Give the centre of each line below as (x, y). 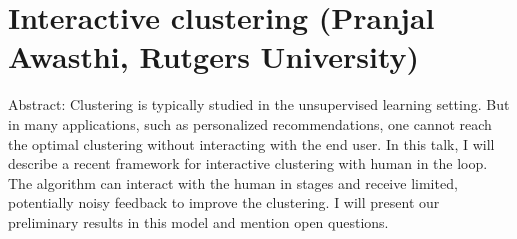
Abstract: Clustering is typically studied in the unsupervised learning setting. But (259, 104)
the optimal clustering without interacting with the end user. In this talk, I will (251, 143)
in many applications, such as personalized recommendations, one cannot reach (250, 123)
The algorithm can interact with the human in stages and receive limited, (233, 182)
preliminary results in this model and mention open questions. (198, 221)
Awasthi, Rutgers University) (214, 56)
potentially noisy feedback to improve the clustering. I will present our (224, 202)
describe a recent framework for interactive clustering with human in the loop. (248, 163)
